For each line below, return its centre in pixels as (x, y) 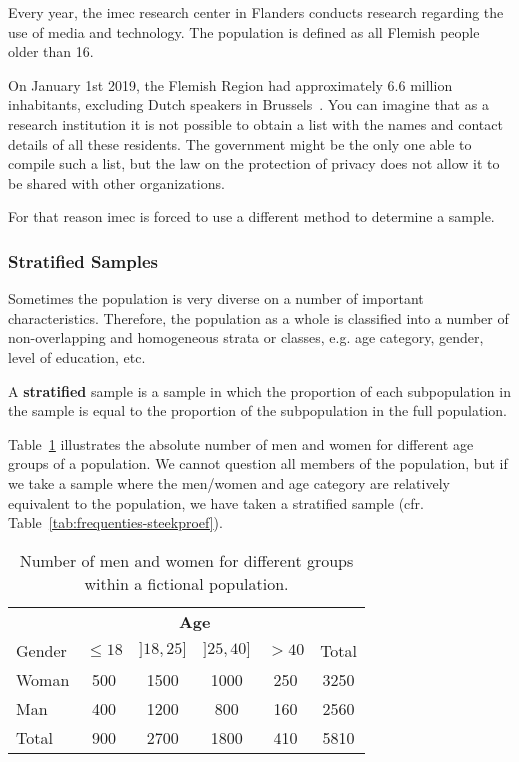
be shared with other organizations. (116, 182)
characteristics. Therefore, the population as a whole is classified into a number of (258, 317)
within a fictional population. (186, 583)
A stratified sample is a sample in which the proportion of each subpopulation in (259, 390)
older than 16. (51, 51)
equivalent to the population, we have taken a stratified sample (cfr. (216, 502)
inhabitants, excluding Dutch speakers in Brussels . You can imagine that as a (248, 104)
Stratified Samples (83, 260)
